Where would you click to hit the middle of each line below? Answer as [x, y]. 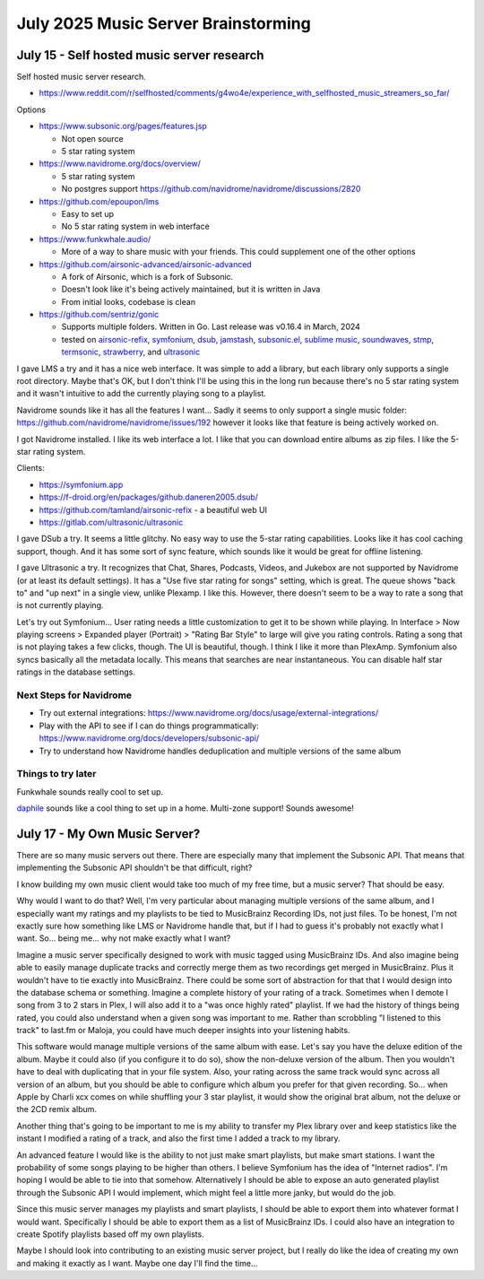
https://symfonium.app [81, 484]
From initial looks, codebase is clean [129, 301]
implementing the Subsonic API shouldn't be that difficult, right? [134, 868]
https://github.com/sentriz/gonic [99, 315]
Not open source [93, 138]
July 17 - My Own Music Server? [108, 834]
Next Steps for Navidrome [74, 695]
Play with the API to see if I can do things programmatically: [149, 726]
